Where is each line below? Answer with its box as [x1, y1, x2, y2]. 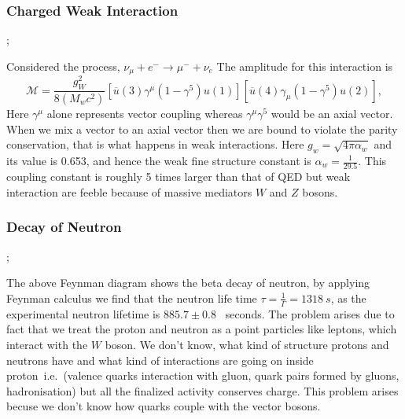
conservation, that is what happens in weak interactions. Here [6, 136, 304, 153]
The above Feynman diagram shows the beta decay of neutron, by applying [6, 274, 370, 291]
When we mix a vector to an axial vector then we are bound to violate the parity [6, 120, 398, 137]
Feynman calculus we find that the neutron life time [6, 289, 257, 306]
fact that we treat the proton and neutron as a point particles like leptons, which [6, 321, 397, 337]
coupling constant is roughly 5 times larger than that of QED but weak [6, 168, 351, 185]
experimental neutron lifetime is [6, 305, 160, 322]
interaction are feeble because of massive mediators [6, 183, 252, 200]
